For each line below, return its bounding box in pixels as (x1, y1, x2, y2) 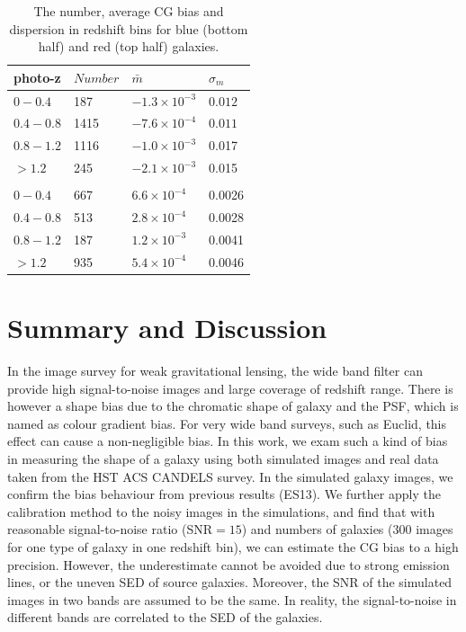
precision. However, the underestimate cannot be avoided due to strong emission (7, 555, 450, 574)
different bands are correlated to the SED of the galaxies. (7, 608, 323, 627)
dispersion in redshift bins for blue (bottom (9, 19, 248, 38)
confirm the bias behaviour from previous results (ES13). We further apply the (7, 485, 441, 503)
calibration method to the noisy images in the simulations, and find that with (7, 502, 435, 521)
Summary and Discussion (7, 309, 327, 346)
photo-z (13, 67, 61, 86)
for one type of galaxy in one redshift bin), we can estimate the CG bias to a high (7, 537, 459, 556)
